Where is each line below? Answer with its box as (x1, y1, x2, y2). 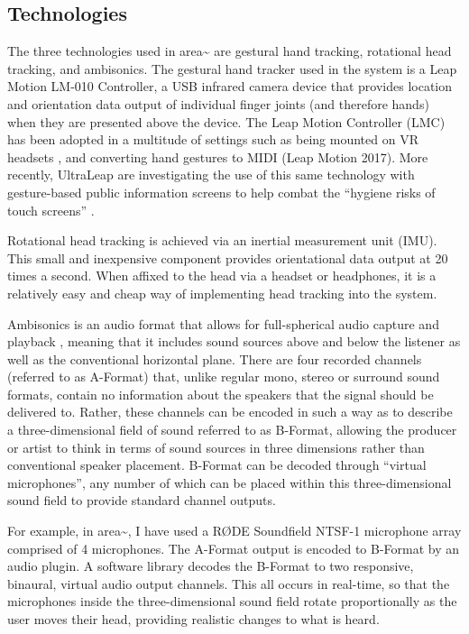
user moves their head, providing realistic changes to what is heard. (7, 610, 380, 629)
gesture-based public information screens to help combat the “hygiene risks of (7, 182, 436, 201)
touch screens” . (7, 200, 95, 219)
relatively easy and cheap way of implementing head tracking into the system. (7, 283, 437, 302)
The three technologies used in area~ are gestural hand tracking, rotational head (7, 41, 452, 60)
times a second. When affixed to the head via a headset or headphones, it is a (7, 266, 437, 285)
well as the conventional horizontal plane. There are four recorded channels (7, 349, 422, 368)
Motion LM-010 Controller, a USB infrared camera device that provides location (7, 77, 453, 96)
